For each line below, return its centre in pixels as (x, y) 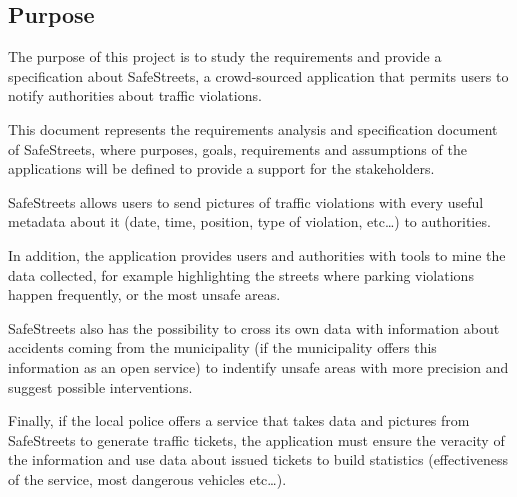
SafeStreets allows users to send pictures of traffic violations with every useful (246, 201)
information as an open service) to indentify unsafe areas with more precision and (258, 366)
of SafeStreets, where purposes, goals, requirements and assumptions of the (237, 148)
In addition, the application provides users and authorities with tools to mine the (257, 254)
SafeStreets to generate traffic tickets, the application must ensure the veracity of (256, 439)
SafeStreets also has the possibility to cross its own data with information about (254, 327)
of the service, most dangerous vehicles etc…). (147, 478)
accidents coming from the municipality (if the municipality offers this (222, 347)
